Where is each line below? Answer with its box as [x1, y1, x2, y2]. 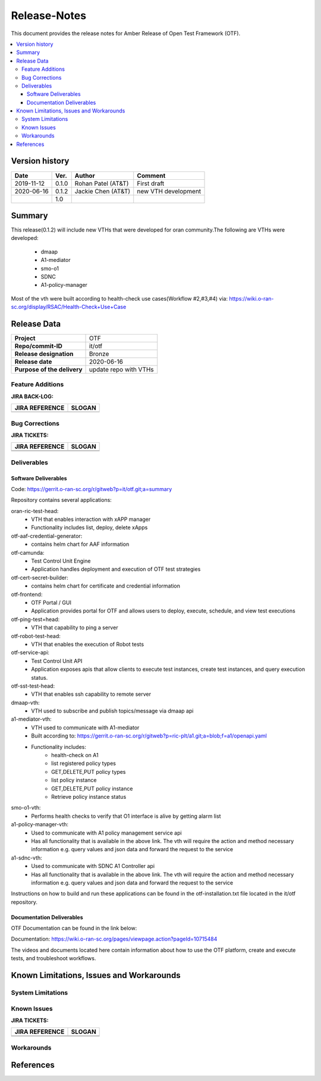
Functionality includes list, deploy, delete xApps [31, 524, 148, 531]
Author [74, 171, 95, 180]
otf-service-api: [11, 649, 50, 656]
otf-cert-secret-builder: [11, 574, 68, 581]
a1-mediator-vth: [11, 716, 52, 723]
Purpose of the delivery [14, 365, 83, 374]
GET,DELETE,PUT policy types [51, 768, 126, 775]
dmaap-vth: [11, 699, 40, 706]
